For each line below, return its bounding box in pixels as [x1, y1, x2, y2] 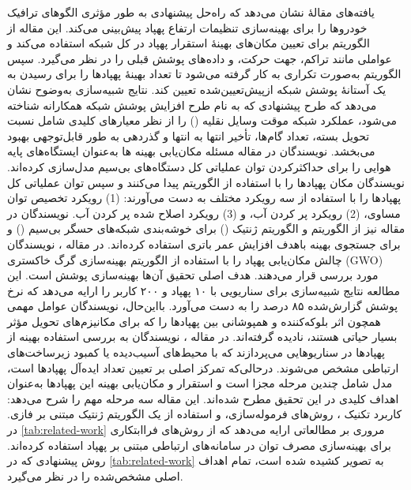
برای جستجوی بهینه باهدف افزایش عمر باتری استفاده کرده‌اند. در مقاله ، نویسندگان [7, 235, 401, 252]
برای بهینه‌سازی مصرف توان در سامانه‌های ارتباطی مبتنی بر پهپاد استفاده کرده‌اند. [7, 436, 391, 453]
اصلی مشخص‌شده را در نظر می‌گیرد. [7, 467, 183, 484]
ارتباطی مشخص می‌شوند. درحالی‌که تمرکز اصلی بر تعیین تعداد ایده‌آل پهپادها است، [7, 359, 399, 376]
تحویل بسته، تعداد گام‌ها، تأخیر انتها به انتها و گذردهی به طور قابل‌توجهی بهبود [7, 127, 370, 144]
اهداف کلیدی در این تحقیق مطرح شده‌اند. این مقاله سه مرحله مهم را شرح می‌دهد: [7, 390, 399, 406]
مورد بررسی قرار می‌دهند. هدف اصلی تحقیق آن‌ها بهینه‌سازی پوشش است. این [7, 267, 379, 283]
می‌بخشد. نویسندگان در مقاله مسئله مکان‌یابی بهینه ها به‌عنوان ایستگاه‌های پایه [7, 143, 375, 159]
